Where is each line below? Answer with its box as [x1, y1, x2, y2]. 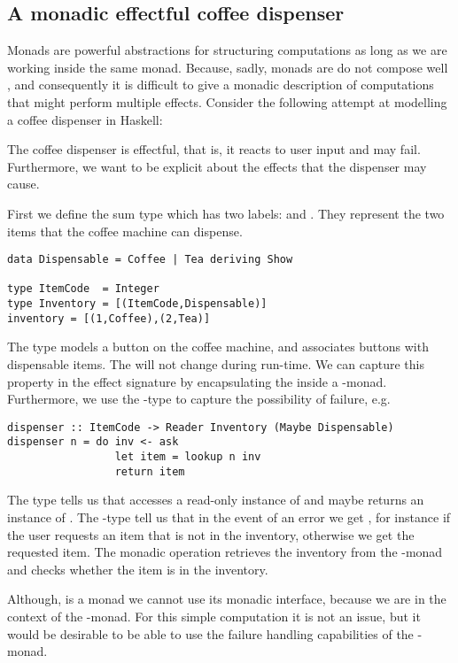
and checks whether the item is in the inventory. [7, 559, 268, 578]
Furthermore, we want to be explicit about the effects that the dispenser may [7, 157, 427, 175]
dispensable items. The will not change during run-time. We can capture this [7, 355, 424, 374]
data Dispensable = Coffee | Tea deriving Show [7, 253, 293, 266]
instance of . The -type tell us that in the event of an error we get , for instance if [7, 508, 451, 527]
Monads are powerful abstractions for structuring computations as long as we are [7, 41, 447, 59]
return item [114, 465, 185, 478]
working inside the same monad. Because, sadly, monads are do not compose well [7, 58, 448, 76]
